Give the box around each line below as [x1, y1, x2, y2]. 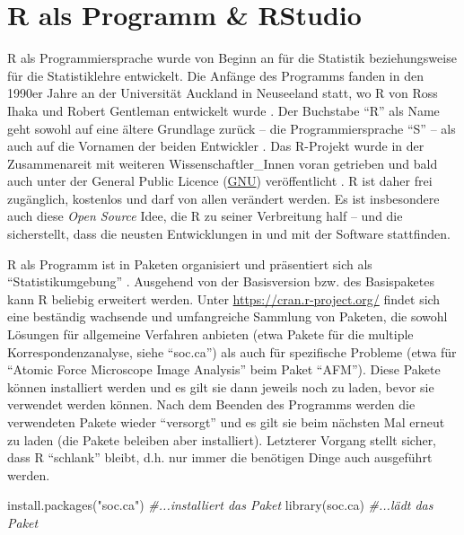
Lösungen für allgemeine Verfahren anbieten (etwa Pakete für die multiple [7, 325, 414, 344]
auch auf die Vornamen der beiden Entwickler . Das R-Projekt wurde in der [7, 136, 425, 155]
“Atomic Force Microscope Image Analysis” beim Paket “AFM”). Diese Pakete [7, 360, 441, 379]
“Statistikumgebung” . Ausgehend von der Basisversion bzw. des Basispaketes [7, 272, 434, 291]
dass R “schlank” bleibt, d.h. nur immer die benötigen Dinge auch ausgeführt [7, 448, 433, 467]
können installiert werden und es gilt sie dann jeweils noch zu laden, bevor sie [7, 377, 434, 396]
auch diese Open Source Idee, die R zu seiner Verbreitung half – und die [7, 206, 403, 225]
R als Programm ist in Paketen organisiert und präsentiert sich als [7, 254, 372, 273]
